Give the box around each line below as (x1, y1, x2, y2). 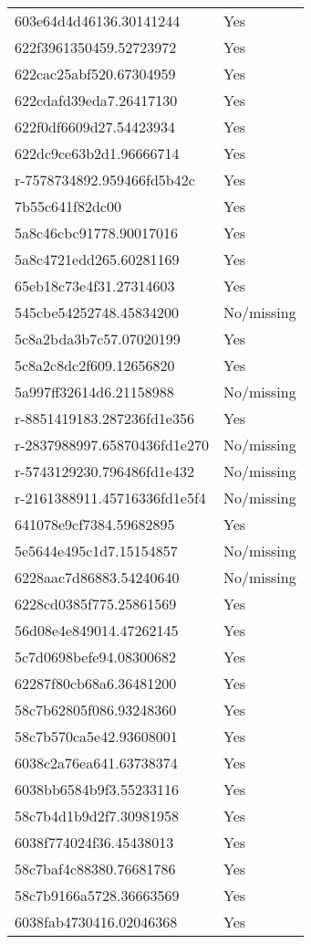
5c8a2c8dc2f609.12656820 (15, 355, 175, 376)
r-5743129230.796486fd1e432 (15, 461, 194, 482)
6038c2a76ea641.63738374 (15, 752, 178, 773)
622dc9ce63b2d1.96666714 (15, 143, 180, 164)
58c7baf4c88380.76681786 (15, 858, 176, 879)
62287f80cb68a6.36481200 (15, 673, 177, 694)
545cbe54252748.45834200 (15, 302, 180, 323)
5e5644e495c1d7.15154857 (15, 540, 178, 561)
